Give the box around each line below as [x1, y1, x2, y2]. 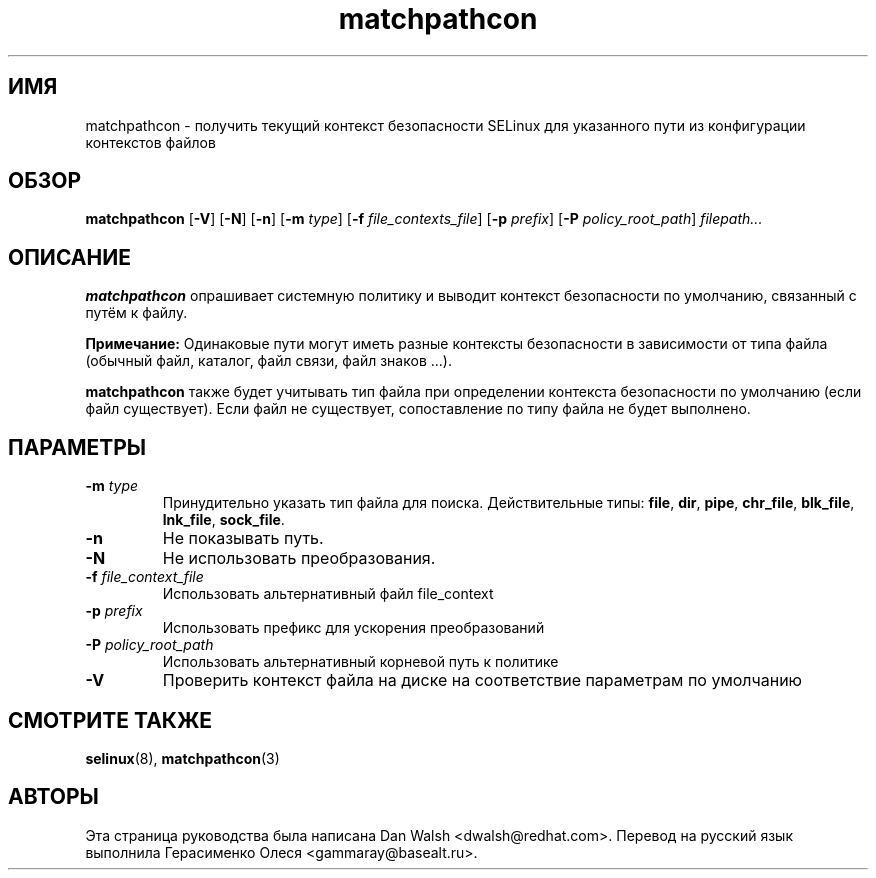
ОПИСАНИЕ [8, 244, 131, 270]
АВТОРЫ [8, 784, 99, 810]
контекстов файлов [85, 133, 216, 151]
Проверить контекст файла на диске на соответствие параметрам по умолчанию [162, 670, 803, 691]
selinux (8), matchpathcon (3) [85, 749, 280, 767]
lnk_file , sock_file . [162, 511, 285, 529]
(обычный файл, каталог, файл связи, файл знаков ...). [85, 352, 452, 370]
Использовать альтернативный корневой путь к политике [162, 653, 559, 671]
